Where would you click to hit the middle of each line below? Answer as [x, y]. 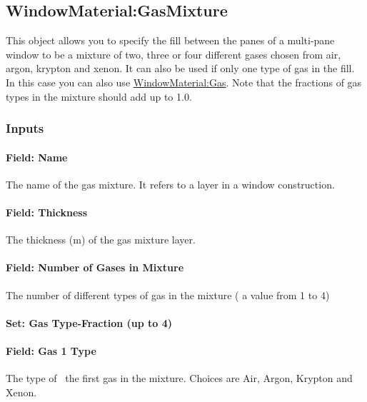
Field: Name [37, 157]
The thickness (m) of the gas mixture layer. [101, 240]
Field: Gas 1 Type [51, 350]
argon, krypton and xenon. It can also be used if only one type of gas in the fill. [180, 68]
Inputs [25, 128]
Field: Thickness [47, 212]
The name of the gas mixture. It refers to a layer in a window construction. [170, 184]
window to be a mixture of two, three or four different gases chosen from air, [174, 54]
